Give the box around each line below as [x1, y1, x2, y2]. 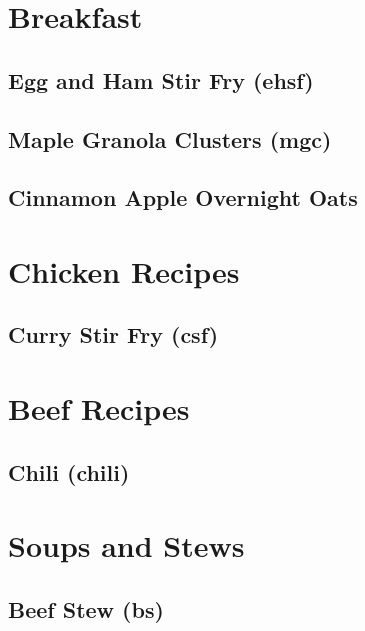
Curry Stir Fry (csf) [8, 319, 219, 350]
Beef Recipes [8, 388, 190, 429]
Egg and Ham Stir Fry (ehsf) [8, 64, 314, 95]
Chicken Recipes [8, 250, 240, 291]
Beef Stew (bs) [8, 593, 164, 624]
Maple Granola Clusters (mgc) [8, 123, 332, 154]
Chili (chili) [8, 456, 130, 487]
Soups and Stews [8, 525, 245, 566]
